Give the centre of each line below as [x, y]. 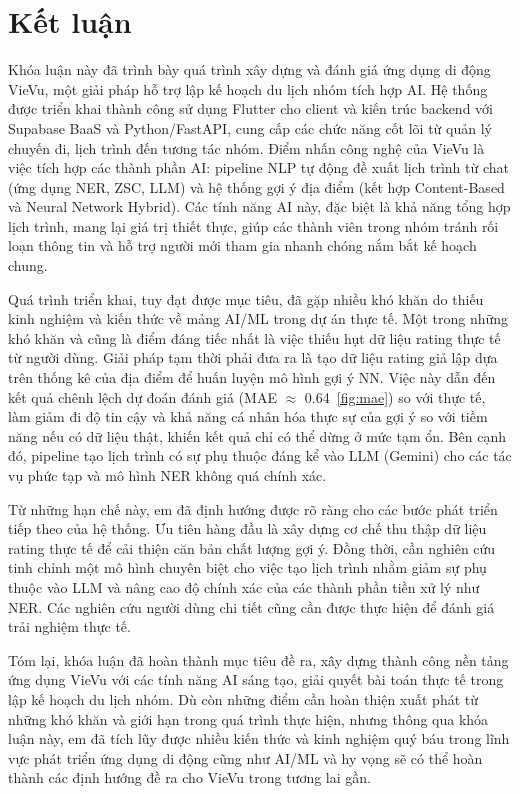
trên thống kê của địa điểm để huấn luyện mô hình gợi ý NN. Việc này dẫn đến [252, 377]
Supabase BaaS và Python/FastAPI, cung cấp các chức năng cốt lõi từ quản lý [250, 127]
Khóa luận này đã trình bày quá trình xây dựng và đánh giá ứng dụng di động [249, 69]
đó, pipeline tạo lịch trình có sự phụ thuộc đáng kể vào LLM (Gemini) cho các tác [260, 455]
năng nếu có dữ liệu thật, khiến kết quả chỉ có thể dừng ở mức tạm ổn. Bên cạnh [257, 435]
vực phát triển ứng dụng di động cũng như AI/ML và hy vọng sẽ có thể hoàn [245, 757]
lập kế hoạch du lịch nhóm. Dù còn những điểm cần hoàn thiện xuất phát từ [243, 698]
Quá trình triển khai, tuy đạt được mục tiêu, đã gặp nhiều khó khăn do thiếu [246, 298]
